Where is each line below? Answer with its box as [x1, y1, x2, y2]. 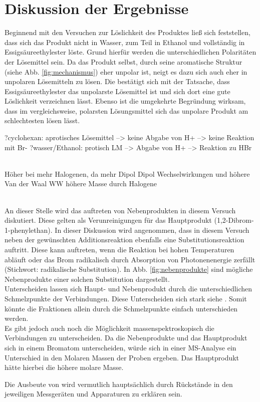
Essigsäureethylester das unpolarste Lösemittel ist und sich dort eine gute [5, 86, 230, 96]
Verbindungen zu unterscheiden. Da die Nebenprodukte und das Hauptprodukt [5, 332, 247, 343]
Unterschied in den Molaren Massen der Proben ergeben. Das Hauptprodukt [5, 352, 239, 362]
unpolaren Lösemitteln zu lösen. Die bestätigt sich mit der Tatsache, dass [5, 76, 230, 87]
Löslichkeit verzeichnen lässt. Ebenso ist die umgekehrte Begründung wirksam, [5, 96, 246, 106]
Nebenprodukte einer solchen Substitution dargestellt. [5, 273, 170, 284]
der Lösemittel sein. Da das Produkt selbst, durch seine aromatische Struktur [5, 56, 242, 67]
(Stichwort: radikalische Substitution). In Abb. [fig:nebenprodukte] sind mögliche [5, 264, 253, 274]
